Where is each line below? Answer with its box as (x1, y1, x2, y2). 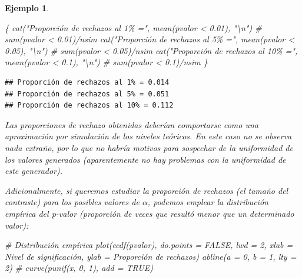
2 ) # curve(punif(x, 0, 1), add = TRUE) (5, 262, 153, 274)
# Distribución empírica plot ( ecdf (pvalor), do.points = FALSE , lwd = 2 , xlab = (5, 239, 293, 251)
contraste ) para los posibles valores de (5, 196, 140, 208)
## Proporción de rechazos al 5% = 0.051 (5, 89, 170, 98)
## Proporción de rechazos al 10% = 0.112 (5, 101, 174, 110)
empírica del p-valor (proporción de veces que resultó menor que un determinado (5, 207, 294, 219)
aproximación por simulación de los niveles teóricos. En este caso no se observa (5, 130, 292, 142)
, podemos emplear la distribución (147, 196, 268, 208)
